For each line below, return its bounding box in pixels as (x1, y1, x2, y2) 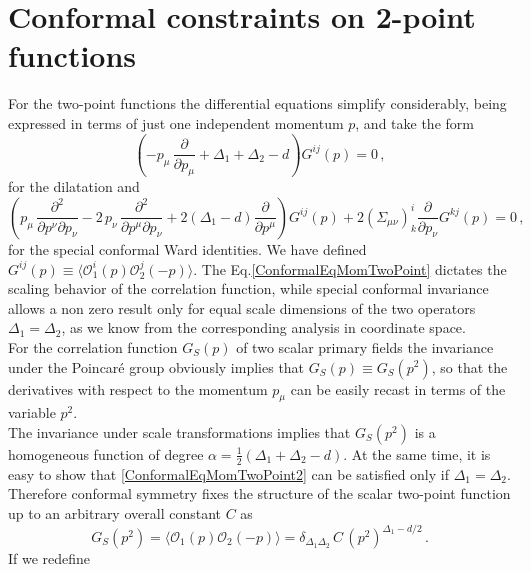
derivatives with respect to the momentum (8, 378, 268, 399)
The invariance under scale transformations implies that (8, 421, 351, 442)
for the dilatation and (8, 176, 140, 197)
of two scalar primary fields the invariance (236, 336, 494, 357)
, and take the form (355, 112, 474, 133)
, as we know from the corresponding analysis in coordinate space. (61, 317, 466, 338)
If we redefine (8, 548, 91, 568)
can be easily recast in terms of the (290, 378, 506, 399)
